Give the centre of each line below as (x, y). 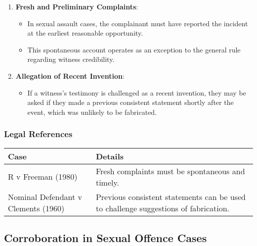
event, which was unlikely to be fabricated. (92, 112)
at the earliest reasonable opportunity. (85, 33)
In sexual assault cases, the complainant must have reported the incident (138, 23)
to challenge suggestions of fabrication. (163, 208)
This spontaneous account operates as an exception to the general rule (134, 49)
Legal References (38, 134)
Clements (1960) (36, 208)
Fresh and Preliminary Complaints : (77, 6)
